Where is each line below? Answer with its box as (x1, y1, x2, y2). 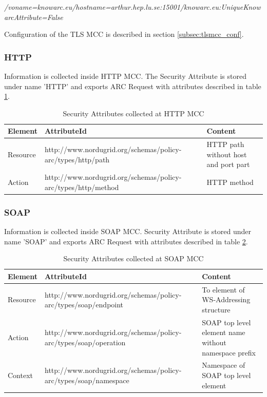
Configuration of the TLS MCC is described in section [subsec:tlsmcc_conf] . (4, 29, 244, 39)
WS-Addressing (202, 294, 251, 305)
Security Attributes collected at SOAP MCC (63, 253, 204, 264)
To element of (202, 284, 245, 295)
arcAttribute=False (4, 11, 63, 22)
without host (206, 149, 247, 159)
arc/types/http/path (44, 154, 110, 164)
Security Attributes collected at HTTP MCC (63, 108, 204, 118)
